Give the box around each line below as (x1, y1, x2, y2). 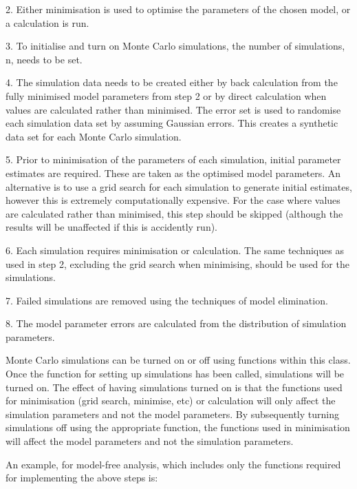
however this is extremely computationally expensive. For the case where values (6, 193, 340, 207)
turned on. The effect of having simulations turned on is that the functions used (6, 379, 343, 394)
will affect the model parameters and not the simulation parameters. (6, 434, 294, 448)
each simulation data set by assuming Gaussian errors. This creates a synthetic (6, 116, 338, 130)
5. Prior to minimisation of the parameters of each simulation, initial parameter (6, 152, 341, 167)
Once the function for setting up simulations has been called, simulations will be (6, 366, 345, 381)
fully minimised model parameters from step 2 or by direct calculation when (6, 88, 327, 103)
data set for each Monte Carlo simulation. (6, 129, 182, 143)
